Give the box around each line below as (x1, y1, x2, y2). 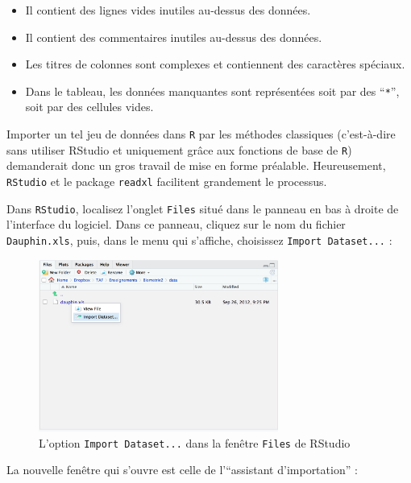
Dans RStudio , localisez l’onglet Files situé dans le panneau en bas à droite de (6, 200, 399, 217)
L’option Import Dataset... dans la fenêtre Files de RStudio (39, 434, 351, 451)
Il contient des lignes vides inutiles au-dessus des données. (25, 2, 311, 18)
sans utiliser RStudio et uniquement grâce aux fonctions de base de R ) (6, 141, 352, 158)
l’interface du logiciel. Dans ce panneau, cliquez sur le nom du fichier (6, 216, 346, 233)
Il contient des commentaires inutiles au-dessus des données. (25, 28, 322, 45)
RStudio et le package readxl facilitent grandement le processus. (6, 172, 327, 189)
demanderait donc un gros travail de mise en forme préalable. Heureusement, (6, 157, 386, 174)
